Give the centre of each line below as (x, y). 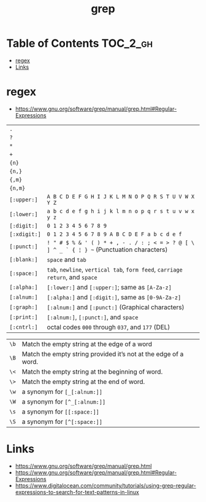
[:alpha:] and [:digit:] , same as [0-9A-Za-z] (114, 297)
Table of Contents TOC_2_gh (80, 43)
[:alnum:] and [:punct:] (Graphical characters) (116, 307)
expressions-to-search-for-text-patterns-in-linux (77, 492)
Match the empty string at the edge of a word (87, 344)
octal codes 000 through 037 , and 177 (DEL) (109, 327)
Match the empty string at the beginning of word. (92, 372)
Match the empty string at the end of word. (83, 382)
